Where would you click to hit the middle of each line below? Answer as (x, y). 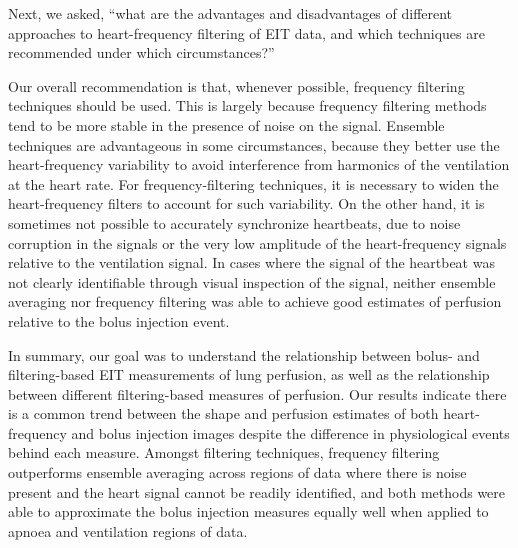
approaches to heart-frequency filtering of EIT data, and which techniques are (246, 32)
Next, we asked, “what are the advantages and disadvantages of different (230, 13)
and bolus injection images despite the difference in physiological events (290, 432)
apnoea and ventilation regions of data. (128, 530)
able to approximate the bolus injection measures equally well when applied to (248, 511)
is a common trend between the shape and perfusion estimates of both (223, 413)
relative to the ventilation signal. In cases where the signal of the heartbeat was (251, 262)
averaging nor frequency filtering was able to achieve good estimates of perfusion (255, 301)
